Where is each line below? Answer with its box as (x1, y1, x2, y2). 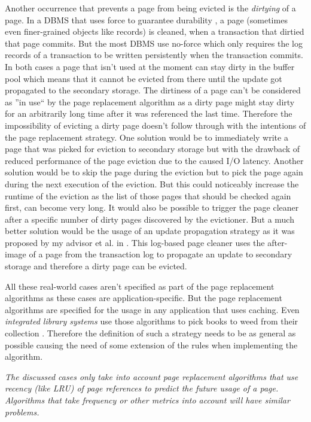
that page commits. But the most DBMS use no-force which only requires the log (5, 37, 303, 49)
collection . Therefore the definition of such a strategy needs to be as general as (5, 327, 296, 339)
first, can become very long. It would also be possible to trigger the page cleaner (5, 201, 299, 214)
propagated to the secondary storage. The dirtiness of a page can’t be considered (5, 84, 301, 96)
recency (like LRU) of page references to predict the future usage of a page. (5, 382, 279, 394)
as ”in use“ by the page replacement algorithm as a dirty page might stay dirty (5, 95, 295, 108)
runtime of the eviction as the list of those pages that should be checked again (5, 189, 291, 202)
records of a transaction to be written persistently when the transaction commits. (5, 48, 303, 61)
